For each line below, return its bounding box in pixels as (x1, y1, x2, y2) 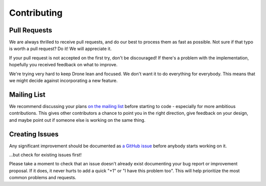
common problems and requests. (9, 175, 76, 181)
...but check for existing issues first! (9, 152, 82, 158)
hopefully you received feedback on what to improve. (9, 62, 118, 68)
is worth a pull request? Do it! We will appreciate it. (9, 46, 112, 52)
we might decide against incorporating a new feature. (9, 78, 118, 83)
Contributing (9, 7, 63, 18)
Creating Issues (9, 130, 59, 138)
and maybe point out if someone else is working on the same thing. (9, 117, 146, 123)
